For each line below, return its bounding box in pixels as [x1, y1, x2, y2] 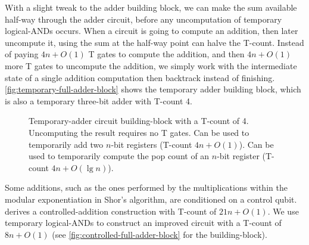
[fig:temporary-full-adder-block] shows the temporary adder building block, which [5, 83, 301, 95]
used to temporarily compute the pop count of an [29, 150, 210, 162]
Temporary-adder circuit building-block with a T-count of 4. [29, 114, 249, 127]
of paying [5, 48, 39, 60]
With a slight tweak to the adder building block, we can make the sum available [5, 1, 297, 13]
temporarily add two [29, 138, 104, 150]
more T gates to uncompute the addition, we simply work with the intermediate [5, 59, 297, 72]
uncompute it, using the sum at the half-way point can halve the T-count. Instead [5, 36, 304, 48]
